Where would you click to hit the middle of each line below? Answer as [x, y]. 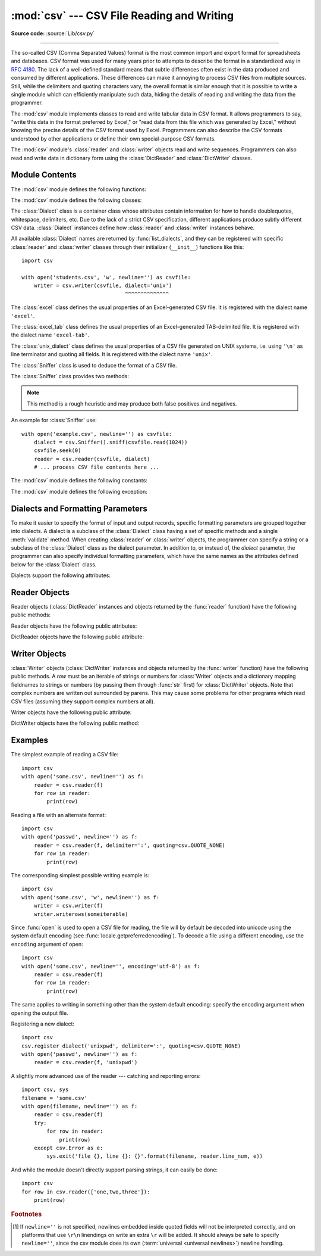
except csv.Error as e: [68, 1148]
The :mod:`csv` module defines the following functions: [79, 189]
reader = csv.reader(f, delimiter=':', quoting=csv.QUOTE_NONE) [129, 845]
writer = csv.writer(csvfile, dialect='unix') [103, 286]
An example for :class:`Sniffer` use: [54, 420]
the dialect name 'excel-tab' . [50, 335]
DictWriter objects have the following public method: [75, 723]
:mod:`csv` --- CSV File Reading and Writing [122, 15]
